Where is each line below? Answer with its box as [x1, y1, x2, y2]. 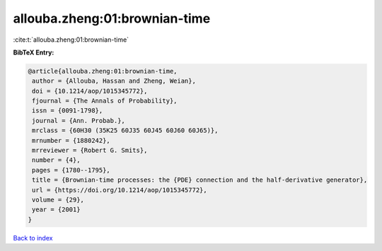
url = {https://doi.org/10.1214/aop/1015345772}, [32, 186, 208, 194]
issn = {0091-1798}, [32, 107, 103, 115]
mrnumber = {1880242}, [32, 136, 111, 144]
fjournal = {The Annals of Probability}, [32, 97, 178, 105]
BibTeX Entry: [13, 48, 54, 57]
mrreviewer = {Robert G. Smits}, [32, 146, 148, 155]
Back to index [13, 233, 53, 242]
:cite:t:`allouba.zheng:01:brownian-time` [13, 35, 129, 44]
